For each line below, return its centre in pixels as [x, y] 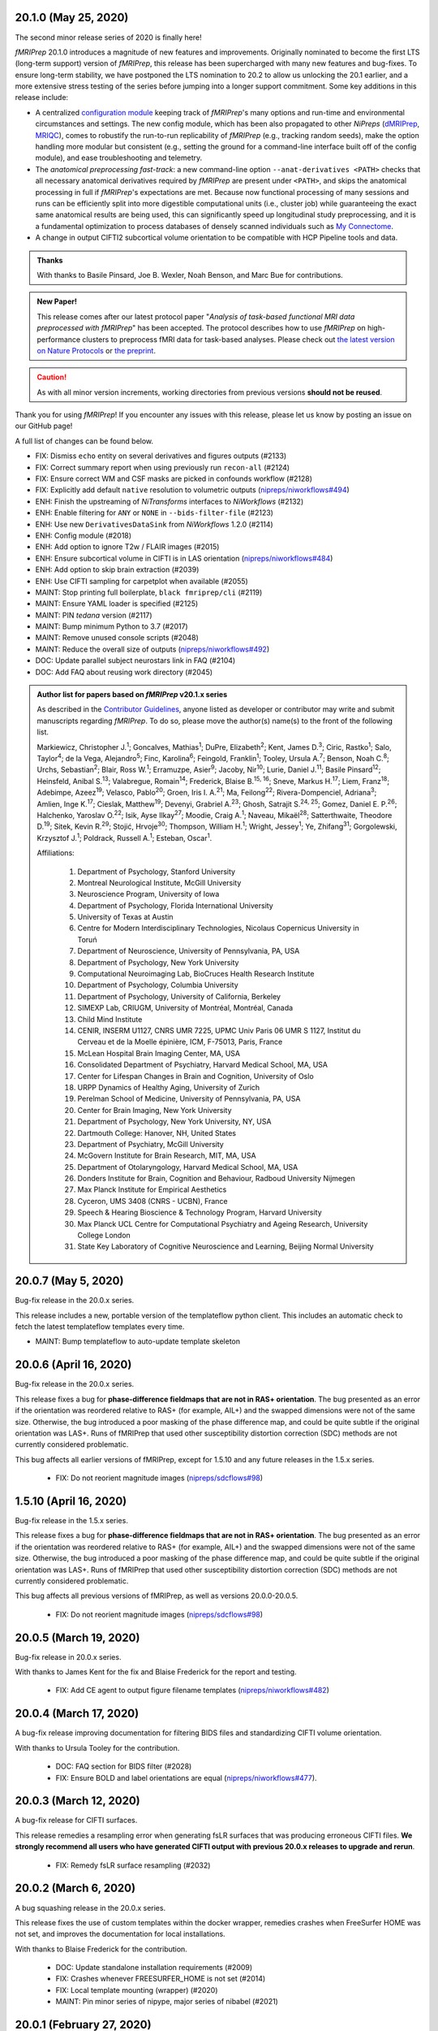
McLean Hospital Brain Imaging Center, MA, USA [159, 1053]
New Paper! [57, 301]
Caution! [52, 377]
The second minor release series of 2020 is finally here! [108, 37]
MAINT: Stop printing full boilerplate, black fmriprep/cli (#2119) [149, 592]
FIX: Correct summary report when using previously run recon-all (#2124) [163, 467]
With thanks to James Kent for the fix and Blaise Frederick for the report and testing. [156, 1672]
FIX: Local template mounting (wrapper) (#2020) [137, 1990]
